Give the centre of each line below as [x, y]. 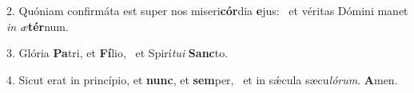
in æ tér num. [38, 26]
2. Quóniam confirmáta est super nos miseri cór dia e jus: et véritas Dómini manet [207, 10]
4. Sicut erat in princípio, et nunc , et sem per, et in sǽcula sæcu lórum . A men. [202, 79]
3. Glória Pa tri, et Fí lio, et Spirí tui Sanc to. [117, 53]
